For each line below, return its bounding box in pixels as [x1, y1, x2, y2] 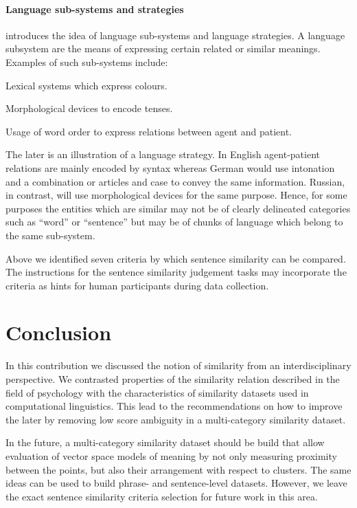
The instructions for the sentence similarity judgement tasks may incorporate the [5, 265, 347, 279]
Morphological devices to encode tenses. [5, 101, 173, 115]
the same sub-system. [5, 228, 95, 242]
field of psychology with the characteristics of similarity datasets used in [5, 385, 309, 399]
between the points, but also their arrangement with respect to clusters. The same [5, 462, 352, 476]
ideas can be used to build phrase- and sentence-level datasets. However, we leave [5, 476, 347, 490]
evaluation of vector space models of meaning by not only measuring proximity [5, 448, 337, 463]
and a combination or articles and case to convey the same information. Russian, [5, 174, 345, 188]
